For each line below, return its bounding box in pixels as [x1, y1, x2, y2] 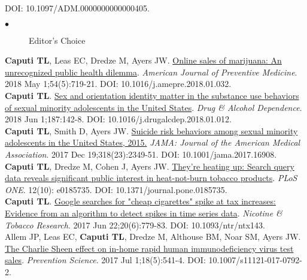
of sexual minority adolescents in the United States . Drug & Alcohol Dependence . [5, 101, 302, 113]
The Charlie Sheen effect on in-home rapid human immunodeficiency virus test [5, 242, 294, 254]
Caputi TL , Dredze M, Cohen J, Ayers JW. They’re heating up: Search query [5, 159, 294, 172]
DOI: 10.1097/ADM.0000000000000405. [5, 2, 150, 14]
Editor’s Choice [29, 34, 86, 46]
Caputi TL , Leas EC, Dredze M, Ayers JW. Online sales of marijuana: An [5, 54, 282, 67]
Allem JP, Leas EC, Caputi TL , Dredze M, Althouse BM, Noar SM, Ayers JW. [5, 230, 301, 243]
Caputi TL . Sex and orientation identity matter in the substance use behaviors [5, 89, 299, 101]
